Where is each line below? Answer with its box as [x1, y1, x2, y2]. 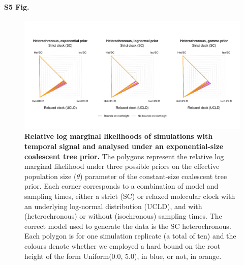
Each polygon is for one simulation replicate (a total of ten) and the [24, 230, 236, 241]
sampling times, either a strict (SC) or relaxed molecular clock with [24, 190, 235, 201]
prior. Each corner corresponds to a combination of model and [24, 181, 219, 191]
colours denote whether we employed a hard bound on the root [24, 240, 221, 251]
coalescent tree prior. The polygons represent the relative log [24, 151, 224, 161]
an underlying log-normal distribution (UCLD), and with [24, 200, 202, 211]
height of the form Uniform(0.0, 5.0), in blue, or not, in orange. [24, 250, 222, 261]
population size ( [24, 170, 77, 181]
